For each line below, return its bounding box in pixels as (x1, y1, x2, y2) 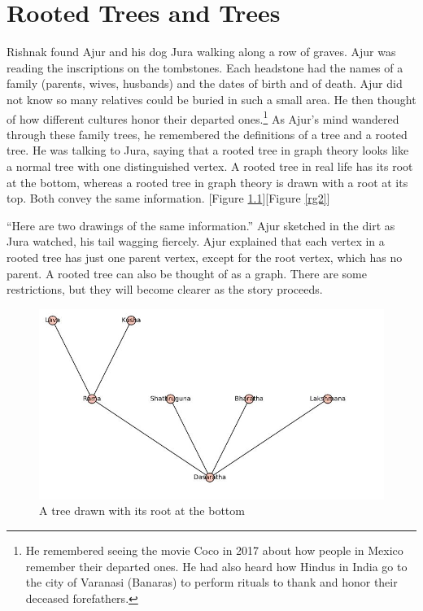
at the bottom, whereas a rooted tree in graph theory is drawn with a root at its (7, 173, 408, 190)
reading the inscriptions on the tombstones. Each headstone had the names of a (7, 59, 403, 76)
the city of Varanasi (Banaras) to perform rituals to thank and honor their (25, 574, 398, 591)
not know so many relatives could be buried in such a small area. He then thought (7, 90, 416, 107)
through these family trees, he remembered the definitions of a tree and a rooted (7, 125, 408, 142)
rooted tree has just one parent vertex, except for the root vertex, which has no (7, 248, 403, 265)
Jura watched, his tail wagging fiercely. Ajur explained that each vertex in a (7, 233, 385, 250)
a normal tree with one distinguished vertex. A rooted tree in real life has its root (7, 157, 413, 174)
